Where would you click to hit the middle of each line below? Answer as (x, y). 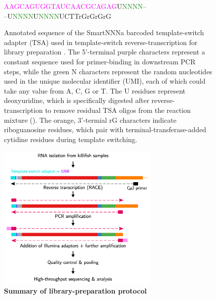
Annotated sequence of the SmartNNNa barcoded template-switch (104, 32)
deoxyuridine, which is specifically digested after (77, 100)
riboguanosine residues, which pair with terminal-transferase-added (105, 129)
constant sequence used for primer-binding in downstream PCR (100, 61)
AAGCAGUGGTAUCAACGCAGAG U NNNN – (75, 6)
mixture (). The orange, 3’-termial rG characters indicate (90, 120)
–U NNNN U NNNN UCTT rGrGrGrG (58, 16)
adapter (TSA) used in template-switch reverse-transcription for (101, 42)
